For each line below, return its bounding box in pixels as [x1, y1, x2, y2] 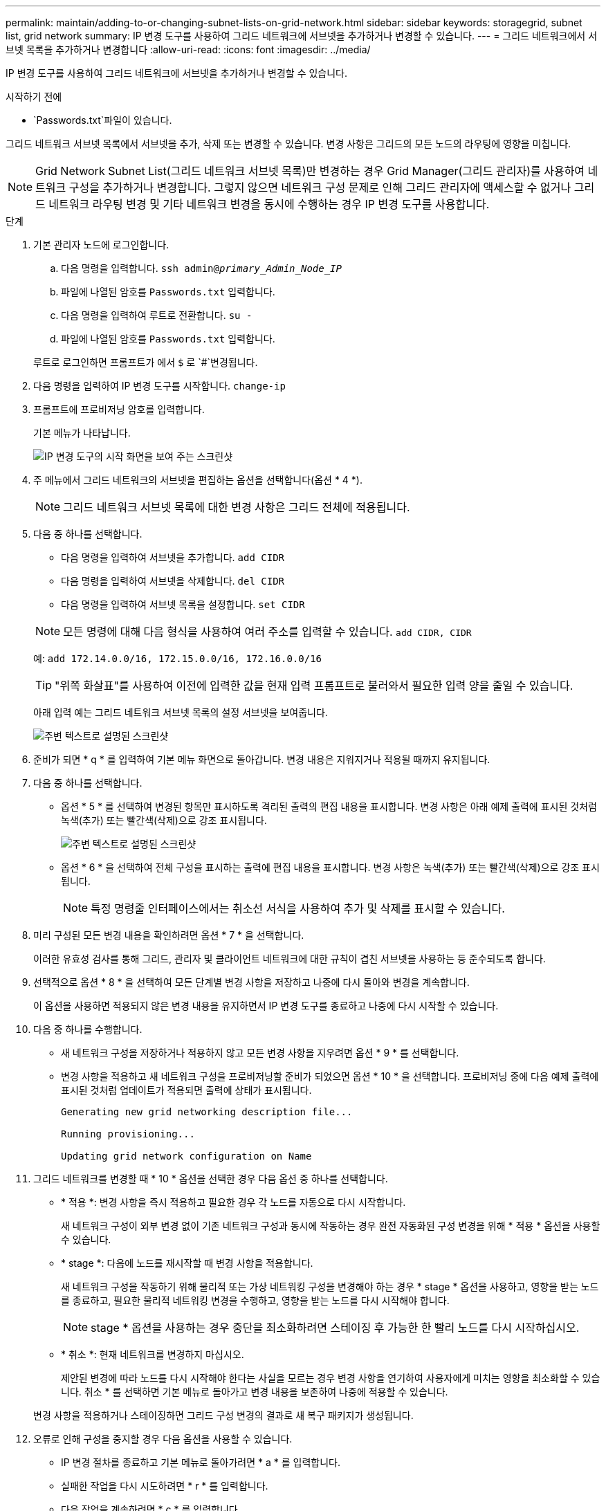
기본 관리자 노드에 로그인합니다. [33, 239, 169, 250]
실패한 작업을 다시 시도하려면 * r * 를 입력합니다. [61, 1480, 268, 1492]
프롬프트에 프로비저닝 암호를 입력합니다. [33, 403, 205, 415]
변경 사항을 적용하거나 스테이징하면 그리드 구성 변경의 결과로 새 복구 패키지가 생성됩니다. [33, 1409, 414, 1421]
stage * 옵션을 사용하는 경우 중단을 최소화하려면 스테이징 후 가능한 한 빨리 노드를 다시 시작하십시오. [91, 1321, 580, 1335]
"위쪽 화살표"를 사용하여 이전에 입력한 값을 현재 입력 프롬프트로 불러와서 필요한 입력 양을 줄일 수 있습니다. [55, 679, 573, 693]
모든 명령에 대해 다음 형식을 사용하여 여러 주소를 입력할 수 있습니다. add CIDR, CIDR [63, 625, 472, 639]
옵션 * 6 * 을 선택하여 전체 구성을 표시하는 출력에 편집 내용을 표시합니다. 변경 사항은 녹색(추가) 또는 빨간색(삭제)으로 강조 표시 [61, 861, 600, 873]
